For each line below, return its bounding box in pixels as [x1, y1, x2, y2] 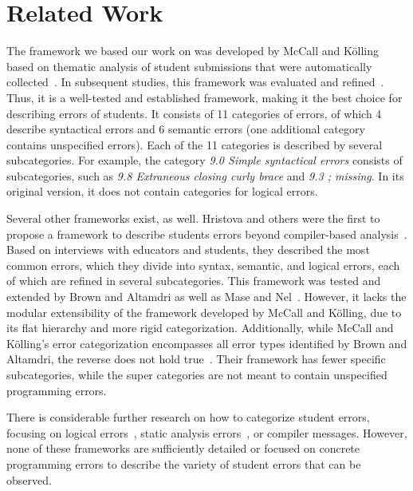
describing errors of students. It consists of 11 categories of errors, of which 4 [6, 105, 382, 121]
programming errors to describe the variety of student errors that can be [6, 455, 361, 472]
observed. [6, 471, 52, 488]
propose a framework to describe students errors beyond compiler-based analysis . [6, 225, 407, 242]
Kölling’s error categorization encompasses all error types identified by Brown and [6, 335, 407, 351]
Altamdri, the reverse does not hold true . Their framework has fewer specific [6, 350, 386, 367]
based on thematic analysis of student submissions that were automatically [6, 57, 372, 74]
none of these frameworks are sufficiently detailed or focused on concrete [6, 440, 360, 457]
